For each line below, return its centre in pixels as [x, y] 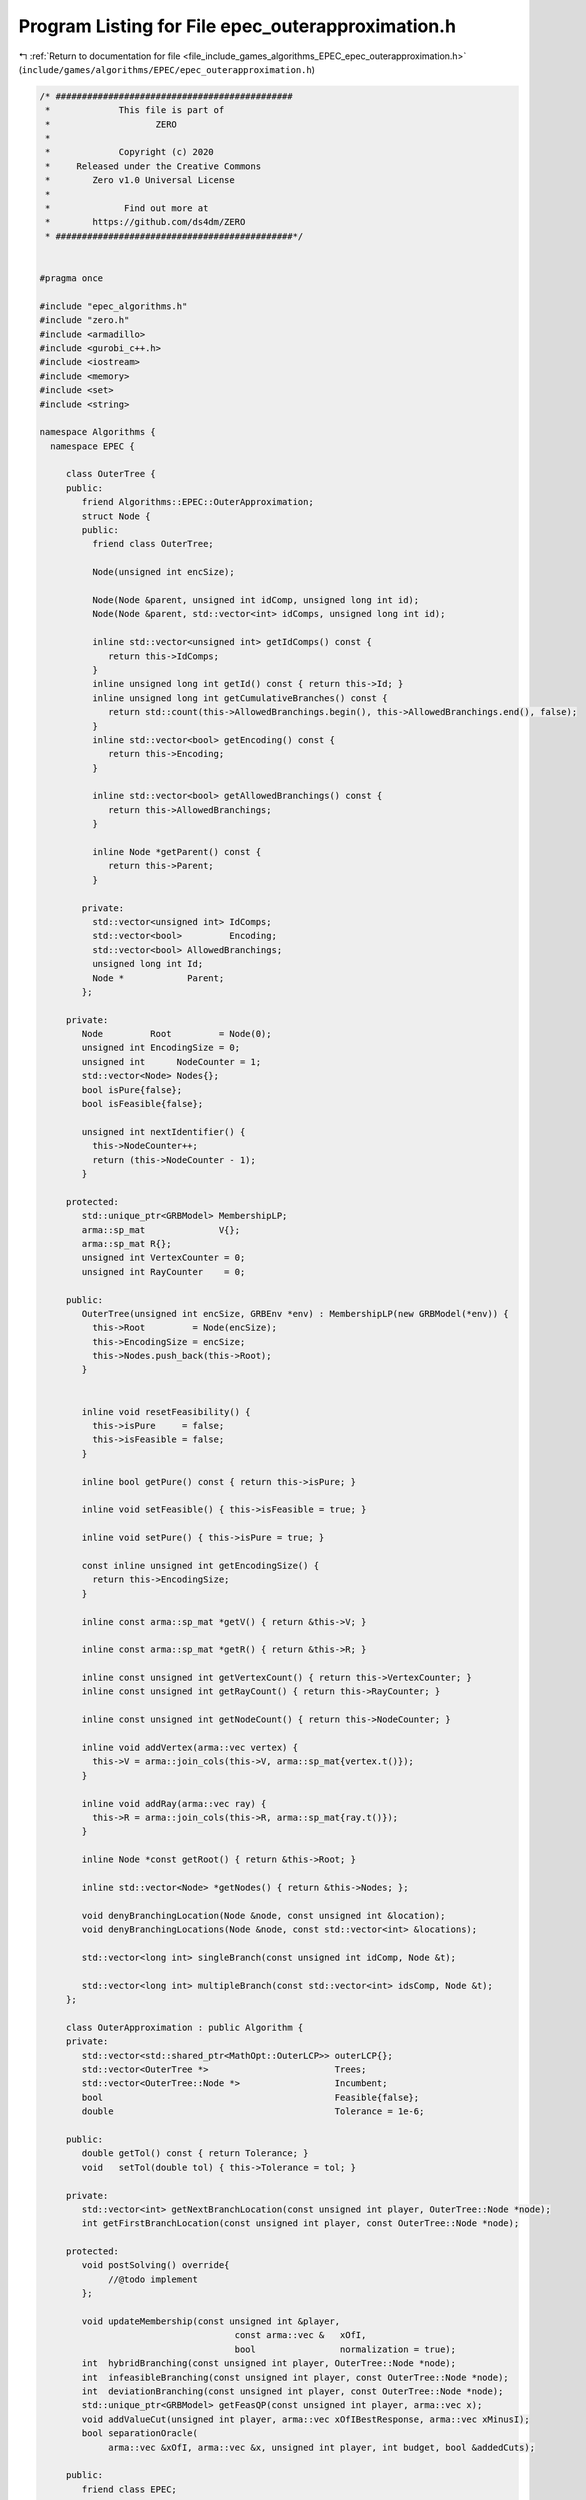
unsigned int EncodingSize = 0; [160, 1048]
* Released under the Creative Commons [153, 166]
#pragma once [71, 278]
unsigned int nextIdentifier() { [163, 1131]
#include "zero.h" [84, 320]
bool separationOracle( [140, 2433]
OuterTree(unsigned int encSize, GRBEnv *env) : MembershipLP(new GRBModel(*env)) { [295, 1313]
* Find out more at [127, 208]
